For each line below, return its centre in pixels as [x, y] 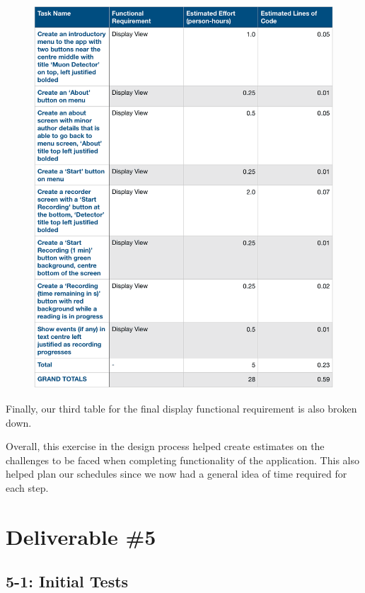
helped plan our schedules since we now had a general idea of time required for [176, 474]
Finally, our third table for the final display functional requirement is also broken [181, 408]
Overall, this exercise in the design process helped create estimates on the [165, 446]
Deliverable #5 [81, 536]
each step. [27, 487]
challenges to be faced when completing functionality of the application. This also [182, 460]
